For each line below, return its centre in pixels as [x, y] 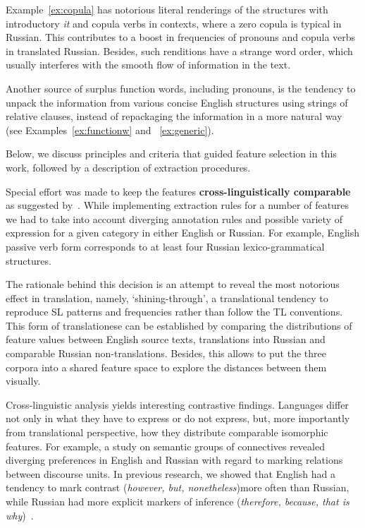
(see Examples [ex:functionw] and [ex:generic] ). [110, 130]
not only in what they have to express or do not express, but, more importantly [178, 418]
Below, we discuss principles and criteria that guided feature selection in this [171, 154]
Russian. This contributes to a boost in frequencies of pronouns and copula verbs [181, 37]
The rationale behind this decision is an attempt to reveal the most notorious [173, 284]
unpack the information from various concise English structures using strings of [177, 102]
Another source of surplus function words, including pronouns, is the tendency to [181, 88]
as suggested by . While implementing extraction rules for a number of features [178, 205]
